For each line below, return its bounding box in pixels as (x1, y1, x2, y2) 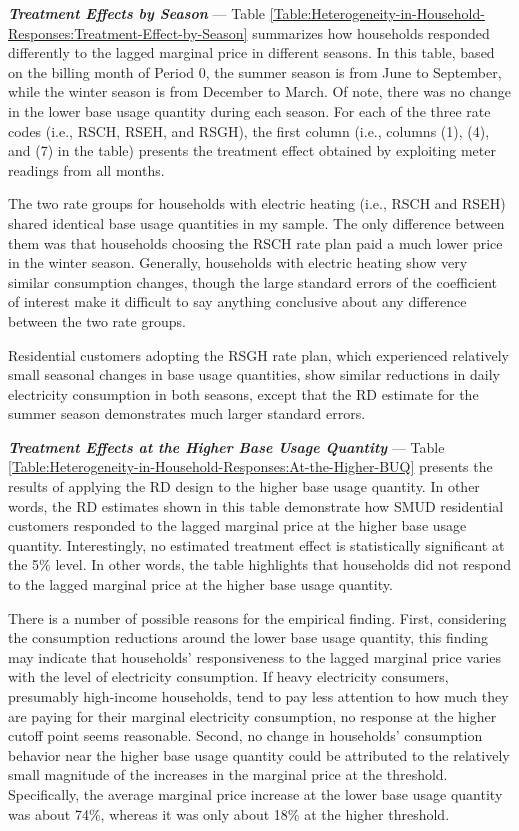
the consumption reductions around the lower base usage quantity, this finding (8, 627, 489, 648)
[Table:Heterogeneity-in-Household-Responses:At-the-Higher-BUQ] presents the (8, 456, 493, 477)
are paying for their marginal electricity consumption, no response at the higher (8, 705, 497, 726)
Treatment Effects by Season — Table (8, 3, 266, 23)
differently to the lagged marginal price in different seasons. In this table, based (8, 42, 495, 63)
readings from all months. (8, 159, 165, 180)
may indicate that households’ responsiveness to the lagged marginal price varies (8, 646, 502, 667)
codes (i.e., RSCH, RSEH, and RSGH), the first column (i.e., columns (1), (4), (8, 120, 490, 141)
